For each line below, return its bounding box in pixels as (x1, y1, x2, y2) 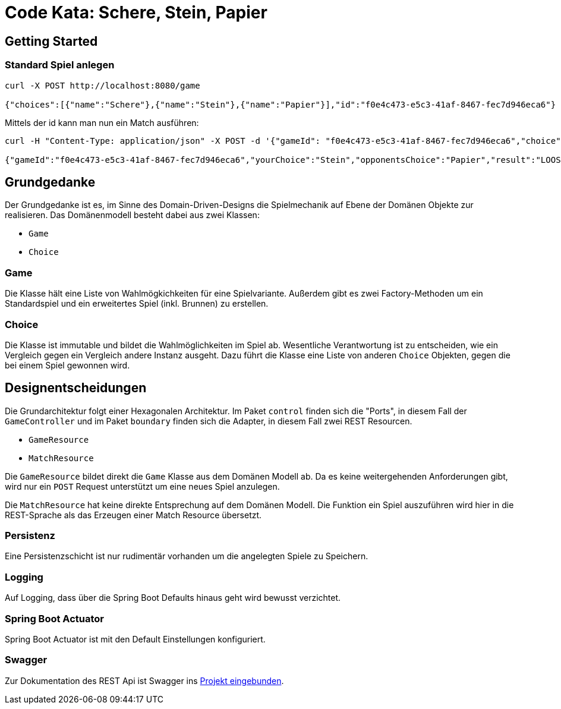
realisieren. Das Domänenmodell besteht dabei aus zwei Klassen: (5, 210, 260, 220)
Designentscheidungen (5, 380, 147, 396)
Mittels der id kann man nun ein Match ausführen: (5, 117, 199, 128)
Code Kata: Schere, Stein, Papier (5, 2, 267, 23)
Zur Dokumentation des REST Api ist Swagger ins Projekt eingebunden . (5, 675, 284, 686)
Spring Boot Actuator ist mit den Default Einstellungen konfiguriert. (5, 634, 266, 644)
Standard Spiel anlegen (5, 59, 115, 71)
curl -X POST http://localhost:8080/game (5, 80, 200, 90)
